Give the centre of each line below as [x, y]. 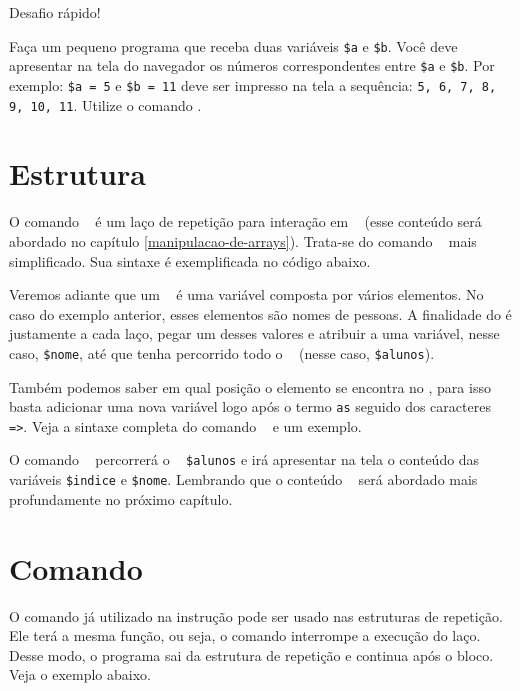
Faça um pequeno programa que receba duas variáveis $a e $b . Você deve [233, 45]
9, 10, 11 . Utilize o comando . [105, 104]
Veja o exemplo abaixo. [80, 674]
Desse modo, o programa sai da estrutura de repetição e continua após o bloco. [251, 654]
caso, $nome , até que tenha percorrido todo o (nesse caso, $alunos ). [222, 352]
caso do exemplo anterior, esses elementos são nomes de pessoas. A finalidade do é [260, 313]
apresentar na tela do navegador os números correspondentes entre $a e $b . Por [252, 65]
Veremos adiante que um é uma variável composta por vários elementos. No [246, 294]
